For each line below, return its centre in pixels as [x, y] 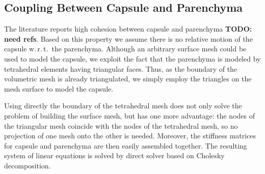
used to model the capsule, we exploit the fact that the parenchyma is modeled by [132, 58]
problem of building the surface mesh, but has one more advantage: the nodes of [129, 115]
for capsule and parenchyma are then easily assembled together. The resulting [126, 145]
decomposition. [28, 165]
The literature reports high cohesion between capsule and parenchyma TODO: [128, 29]
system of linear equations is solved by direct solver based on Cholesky [114, 155]
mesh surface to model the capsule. [59, 88]
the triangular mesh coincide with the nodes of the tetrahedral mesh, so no [121, 125]
